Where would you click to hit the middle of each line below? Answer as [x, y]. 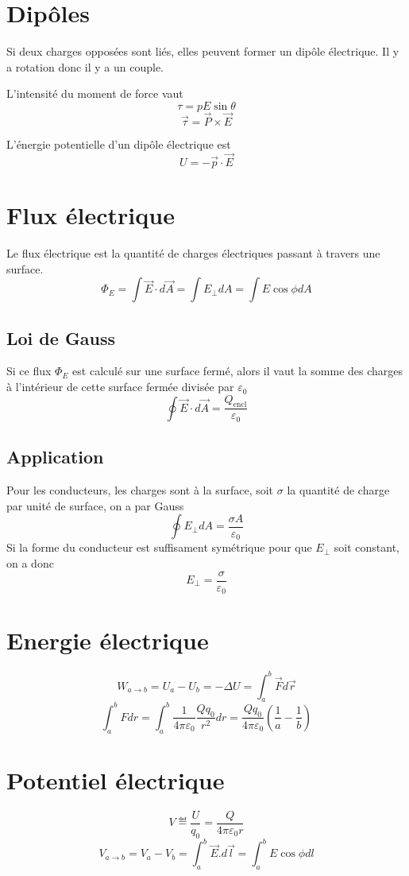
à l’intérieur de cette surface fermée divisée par [120, 387]
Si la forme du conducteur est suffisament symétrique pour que [159, 547]
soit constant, [367, 547]
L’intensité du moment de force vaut [95, 93]
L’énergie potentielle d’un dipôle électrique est [119, 144]
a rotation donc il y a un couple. [85, 66]
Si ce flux [29, 371]
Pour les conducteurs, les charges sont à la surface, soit [140, 490]
